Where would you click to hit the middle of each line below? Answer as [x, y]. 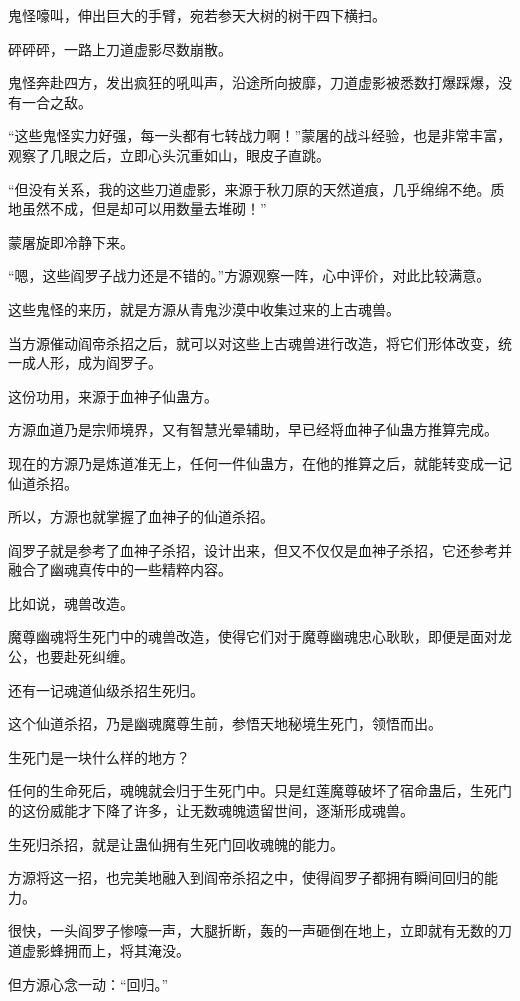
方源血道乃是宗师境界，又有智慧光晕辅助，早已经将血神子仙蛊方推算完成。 [253, 429]
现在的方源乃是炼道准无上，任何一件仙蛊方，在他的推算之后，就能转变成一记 [260, 462]
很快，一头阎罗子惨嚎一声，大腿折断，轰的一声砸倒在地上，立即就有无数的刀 [260, 930]
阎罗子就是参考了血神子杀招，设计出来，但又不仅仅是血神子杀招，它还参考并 [260, 549]
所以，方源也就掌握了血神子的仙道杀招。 [141, 516]
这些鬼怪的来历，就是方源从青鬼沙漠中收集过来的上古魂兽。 [204, 308]
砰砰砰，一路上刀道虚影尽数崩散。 [120, 48]
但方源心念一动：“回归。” [88, 983]
